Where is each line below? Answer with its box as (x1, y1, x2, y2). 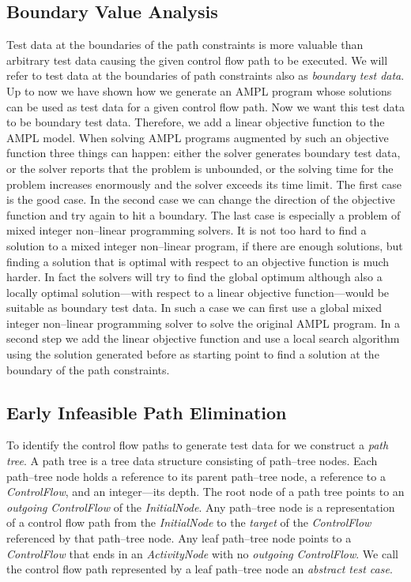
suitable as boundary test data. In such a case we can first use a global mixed (6, 299, 383, 316)
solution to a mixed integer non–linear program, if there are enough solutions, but (6, 237, 403, 253)
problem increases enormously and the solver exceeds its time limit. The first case (6, 175, 402, 192)
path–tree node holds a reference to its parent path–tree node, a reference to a (6, 467, 386, 484)
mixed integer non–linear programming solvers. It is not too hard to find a (6, 222, 367, 238)
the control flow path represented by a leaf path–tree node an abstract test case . (6, 561, 393, 577)
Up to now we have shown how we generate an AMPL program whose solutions (6, 82, 392, 99)
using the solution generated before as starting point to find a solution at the (6, 346, 379, 362)
